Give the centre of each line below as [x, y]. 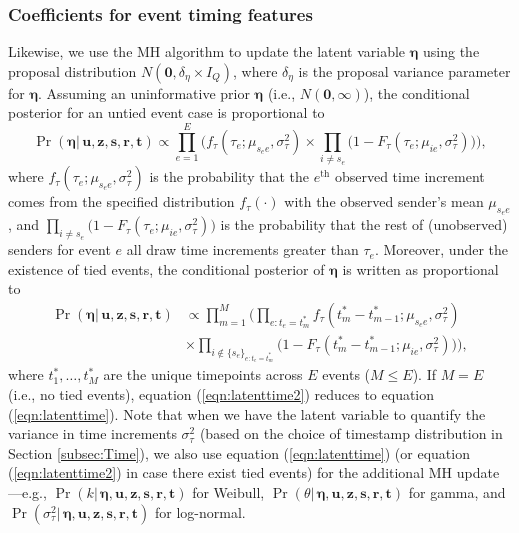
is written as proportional [420, 268]
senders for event [59, 249]
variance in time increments [92, 433]
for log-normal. [200, 511]
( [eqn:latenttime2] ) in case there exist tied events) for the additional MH [230, 472]
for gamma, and [457, 492]
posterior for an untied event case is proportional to [166, 112]
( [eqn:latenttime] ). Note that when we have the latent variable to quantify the [247, 413]
